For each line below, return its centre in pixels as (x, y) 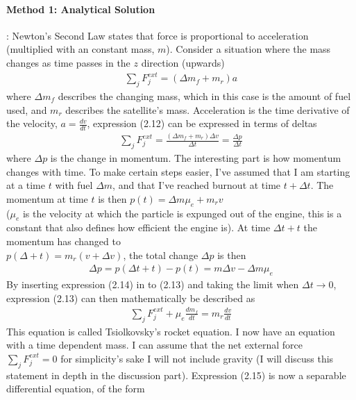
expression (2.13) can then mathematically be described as (131, 298)
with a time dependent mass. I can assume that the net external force (154, 345)
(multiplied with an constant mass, (80, 49)
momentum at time (47, 198)
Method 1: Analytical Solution (81, 9)
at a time (26, 185)
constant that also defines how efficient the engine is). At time (138, 227)
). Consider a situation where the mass (248, 49)
